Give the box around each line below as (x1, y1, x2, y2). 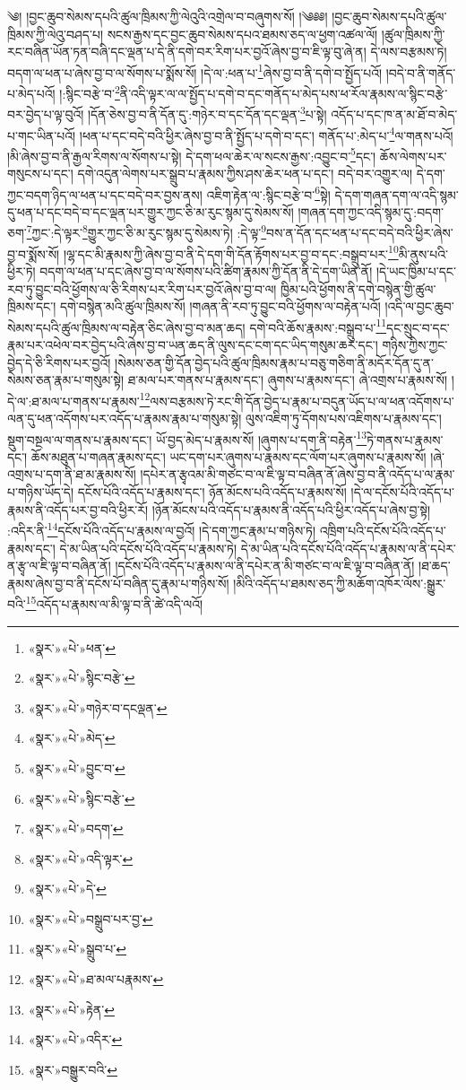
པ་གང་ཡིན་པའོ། (7, 126, 76, 144)
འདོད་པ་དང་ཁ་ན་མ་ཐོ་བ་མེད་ (331, 104, 458, 123)
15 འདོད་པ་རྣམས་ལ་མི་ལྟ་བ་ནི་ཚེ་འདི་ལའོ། (25, 592, 203, 613)
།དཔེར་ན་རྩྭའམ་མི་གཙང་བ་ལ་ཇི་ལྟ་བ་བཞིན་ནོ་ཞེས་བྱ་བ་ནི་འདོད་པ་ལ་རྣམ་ (140, 465, 455, 484)
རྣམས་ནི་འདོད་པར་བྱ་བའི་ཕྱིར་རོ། (7, 500, 149, 519)
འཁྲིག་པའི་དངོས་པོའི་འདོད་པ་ (319, 520, 446, 539)
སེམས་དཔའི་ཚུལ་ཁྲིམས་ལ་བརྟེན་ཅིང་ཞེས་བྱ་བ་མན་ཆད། (7, 318, 246, 336)
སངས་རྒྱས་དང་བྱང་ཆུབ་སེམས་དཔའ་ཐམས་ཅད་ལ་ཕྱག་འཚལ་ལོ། (107, 24, 378, 43)
